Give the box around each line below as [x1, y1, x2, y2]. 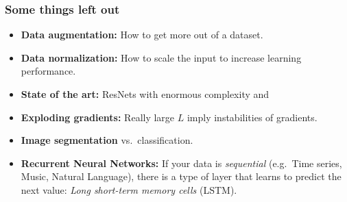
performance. [21, 64, 76, 78]
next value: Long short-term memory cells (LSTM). [21, 182, 237, 197]
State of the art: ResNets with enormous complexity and [21, 87, 270, 101]
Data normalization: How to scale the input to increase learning [21, 50, 302, 64]
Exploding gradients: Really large [21, 110, 175, 124]
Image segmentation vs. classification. [21, 133, 193, 147]
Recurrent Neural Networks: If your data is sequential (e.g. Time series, [21, 155, 342, 170]
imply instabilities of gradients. [187, 110, 318, 124]
